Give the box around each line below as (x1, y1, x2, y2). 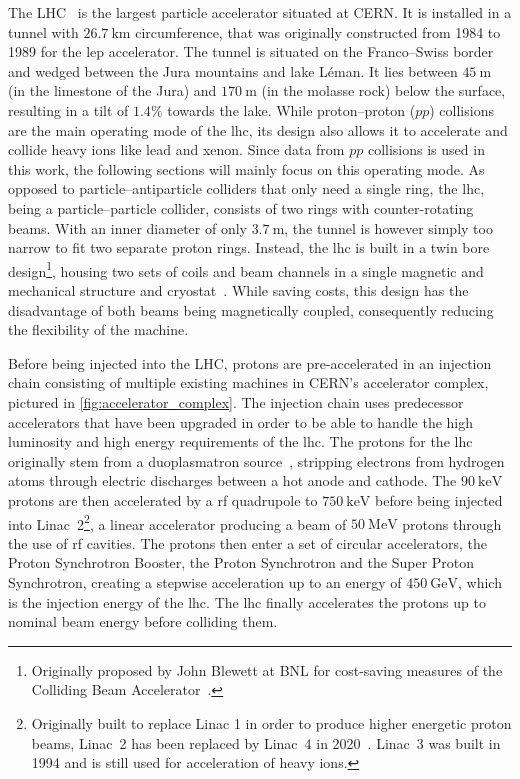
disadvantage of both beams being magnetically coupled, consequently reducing (8, 299, 494, 320)
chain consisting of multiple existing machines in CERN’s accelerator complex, (8, 372, 489, 393)
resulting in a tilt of (8, 99, 129, 120)
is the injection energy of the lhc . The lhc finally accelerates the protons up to (8, 591, 486, 612)
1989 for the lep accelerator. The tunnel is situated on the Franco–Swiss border (8, 41, 494, 62)
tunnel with (8, 21, 79, 42)
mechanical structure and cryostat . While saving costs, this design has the (8, 279, 469, 300)
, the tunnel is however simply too (284, 217, 493, 238)
